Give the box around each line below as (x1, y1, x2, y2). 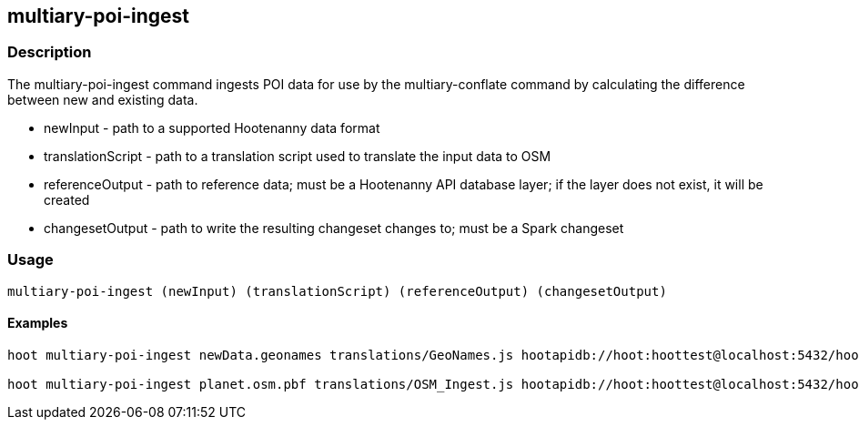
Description (7, 43, 92, 62)
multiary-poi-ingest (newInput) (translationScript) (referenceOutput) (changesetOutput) (7, 283, 667, 299)
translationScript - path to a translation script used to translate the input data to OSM (44, 147, 551, 164)
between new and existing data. (7, 91, 198, 107)
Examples (7, 315, 68, 331)
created (44, 191, 90, 208)
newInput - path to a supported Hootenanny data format (44, 119, 380, 136)
